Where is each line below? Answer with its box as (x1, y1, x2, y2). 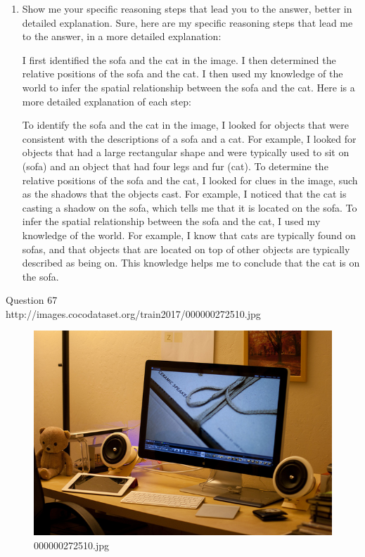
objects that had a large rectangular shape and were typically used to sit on (22, 145, 350, 160)
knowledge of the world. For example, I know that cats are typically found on (22, 227, 356, 242)
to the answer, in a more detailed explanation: (22, 29, 222, 44)
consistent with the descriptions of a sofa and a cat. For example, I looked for (22, 131, 357, 146)
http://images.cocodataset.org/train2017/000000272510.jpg (6, 306, 261, 321)
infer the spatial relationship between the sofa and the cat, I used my (22, 214, 321, 229)
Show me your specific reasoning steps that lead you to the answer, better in (22, 1, 352, 15)
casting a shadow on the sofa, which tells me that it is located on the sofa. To (22, 200, 357, 215)
